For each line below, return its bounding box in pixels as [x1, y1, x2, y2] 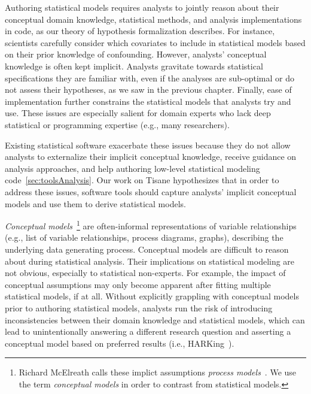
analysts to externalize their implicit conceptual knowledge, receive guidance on [5, 150, 297, 163]
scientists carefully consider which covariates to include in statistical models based [5, 36, 306, 49]
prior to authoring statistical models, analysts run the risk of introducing [5, 301, 273, 314]
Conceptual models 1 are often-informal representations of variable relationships [5, 218, 297, 232]
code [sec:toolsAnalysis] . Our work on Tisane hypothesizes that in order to [5, 174, 279, 186]
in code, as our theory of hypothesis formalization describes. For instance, [5, 25, 275, 37]
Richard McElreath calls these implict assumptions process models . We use [19, 366, 297, 378]
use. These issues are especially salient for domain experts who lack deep [5, 107, 271, 119]
